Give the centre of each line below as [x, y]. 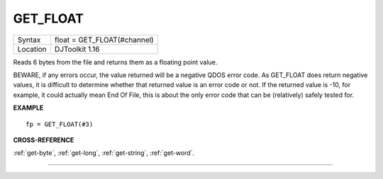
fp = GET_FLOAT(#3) [60, 124]
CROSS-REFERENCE [44, 140]
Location [32, 49]
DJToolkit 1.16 [77, 49]
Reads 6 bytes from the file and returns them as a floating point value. [115, 62]
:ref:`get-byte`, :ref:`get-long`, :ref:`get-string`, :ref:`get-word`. [104, 153]
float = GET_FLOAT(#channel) [104, 40]
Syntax [29, 40]
